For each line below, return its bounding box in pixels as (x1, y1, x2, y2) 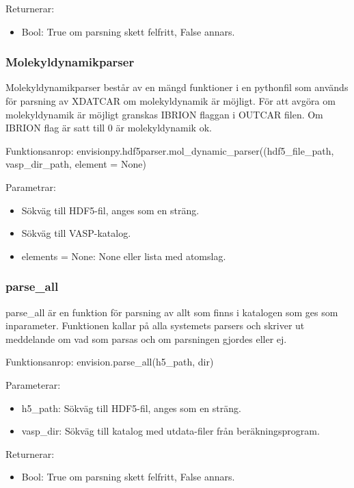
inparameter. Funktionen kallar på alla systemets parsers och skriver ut (5, 318, 305, 333)
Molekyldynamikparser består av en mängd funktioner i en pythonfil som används (5, 80, 349, 94)
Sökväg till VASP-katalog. (21, 226, 131, 240)
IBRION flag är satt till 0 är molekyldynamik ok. (5, 120, 212, 135)
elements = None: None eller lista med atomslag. (21, 248, 226, 263)
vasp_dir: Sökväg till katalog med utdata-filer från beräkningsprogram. (21, 424, 320, 438)
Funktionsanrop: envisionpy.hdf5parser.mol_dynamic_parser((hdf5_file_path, (5, 143, 334, 157)
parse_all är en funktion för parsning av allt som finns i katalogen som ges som (5, 305, 338, 319)
